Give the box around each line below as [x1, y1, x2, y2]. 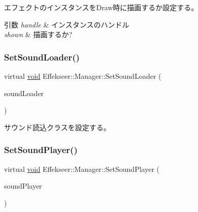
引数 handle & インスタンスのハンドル [4, 19, 129, 29]
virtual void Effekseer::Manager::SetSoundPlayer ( [4, 163, 159, 174]
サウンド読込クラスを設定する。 [4, 122, 111, 132]
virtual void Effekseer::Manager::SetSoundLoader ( [4, 71, 161, 81]
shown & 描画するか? [4, 29, 73, 40]
